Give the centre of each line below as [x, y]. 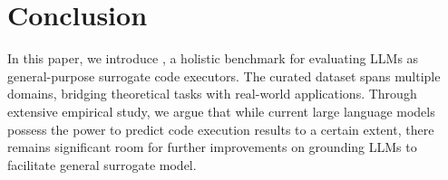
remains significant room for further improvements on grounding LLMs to [212, 147]
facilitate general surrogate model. [102, 164]
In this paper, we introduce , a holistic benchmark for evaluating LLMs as [213, 58]
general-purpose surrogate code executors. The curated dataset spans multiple [224, 76]
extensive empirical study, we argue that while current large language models [221, 111]
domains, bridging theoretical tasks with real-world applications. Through [212, 94]
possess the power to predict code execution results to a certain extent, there [221, 129]
